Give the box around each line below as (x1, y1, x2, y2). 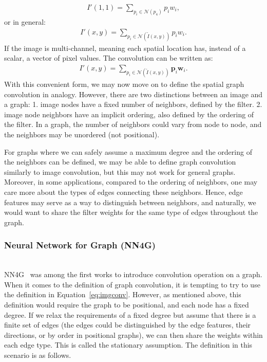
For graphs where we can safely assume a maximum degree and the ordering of (4, 146, 252, 157)
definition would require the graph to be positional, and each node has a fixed (4, 299, 249, 310)
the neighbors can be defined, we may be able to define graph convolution (4, 156, 236, 167)
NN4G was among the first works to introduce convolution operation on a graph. (4, 269, 262, 280)
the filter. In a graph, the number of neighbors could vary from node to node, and (4, 119, 262, 130)
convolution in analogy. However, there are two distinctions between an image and (4, 88, 263, 99)
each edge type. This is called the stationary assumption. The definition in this (4, 339, 253, 350)
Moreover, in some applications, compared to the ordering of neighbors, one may (4, 176, 258, 187)
